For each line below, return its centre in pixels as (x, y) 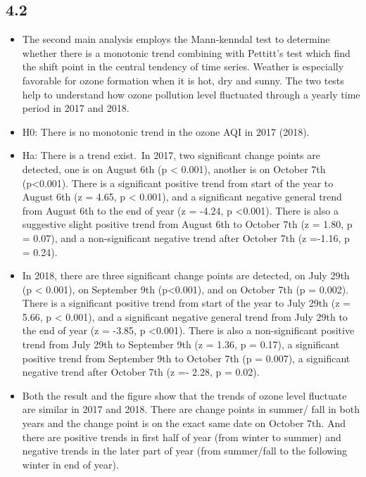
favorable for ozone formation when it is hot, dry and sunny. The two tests (183, 80)
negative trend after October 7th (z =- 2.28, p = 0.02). (141, 372)
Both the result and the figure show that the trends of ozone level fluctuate (184, 395)
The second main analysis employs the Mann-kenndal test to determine (176, 39)
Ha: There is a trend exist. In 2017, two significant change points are (171, 155)
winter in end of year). (70, 464)
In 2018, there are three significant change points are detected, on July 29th (186, 275)
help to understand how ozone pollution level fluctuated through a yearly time (191, 94)
